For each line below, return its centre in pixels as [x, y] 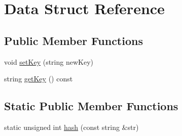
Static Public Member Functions [91, 106]
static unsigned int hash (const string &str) [71, 127]
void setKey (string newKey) [49, 61]
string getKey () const [39, 79]
